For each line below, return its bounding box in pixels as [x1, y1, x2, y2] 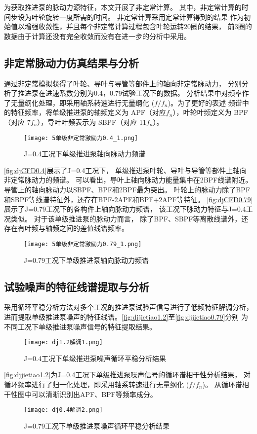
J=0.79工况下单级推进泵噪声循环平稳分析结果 [24, 420, 170, 431]
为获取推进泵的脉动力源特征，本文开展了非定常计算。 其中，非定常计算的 [4, 2, 242, 12]
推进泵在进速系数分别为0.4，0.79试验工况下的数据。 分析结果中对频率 [17, 88, 242, 98]
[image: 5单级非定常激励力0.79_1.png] [24, 240, 142, 248]
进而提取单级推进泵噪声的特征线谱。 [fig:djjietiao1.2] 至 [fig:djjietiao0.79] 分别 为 [4, 312, 248, 322]
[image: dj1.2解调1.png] [24, 339, 103, 346]
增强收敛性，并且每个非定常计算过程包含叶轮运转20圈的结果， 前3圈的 [24, 21, 252, 32]
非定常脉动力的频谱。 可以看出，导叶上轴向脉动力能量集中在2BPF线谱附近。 [4, 175, 253, 185]
